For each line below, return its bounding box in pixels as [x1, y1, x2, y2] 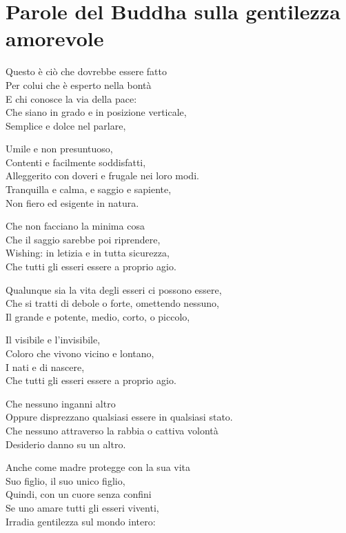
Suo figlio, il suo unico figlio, [6, 473, 125, 487]
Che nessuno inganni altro [6, 396, 116, 410]
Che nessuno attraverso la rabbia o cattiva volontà [6, 423, 218, 437]
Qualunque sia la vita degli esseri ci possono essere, [6, 282, 222, 296]
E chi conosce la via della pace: [6, 91, 137, 105]
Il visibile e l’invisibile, [6, 332, 101, 347]
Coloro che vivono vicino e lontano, [6, 346, 154, 360]
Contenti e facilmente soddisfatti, [6, 154, 146, 169]
